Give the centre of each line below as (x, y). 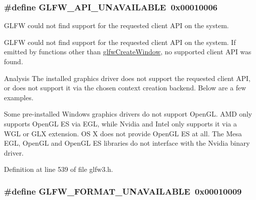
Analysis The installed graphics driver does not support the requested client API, (127, 78)
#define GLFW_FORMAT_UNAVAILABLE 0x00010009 (123, 191)
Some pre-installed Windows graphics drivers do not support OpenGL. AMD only (128, 114)
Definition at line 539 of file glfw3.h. (59, 169)
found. (14, 61)
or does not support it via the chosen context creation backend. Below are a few (125, 88)
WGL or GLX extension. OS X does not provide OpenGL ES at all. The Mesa (123, 133)
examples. (19, 97)
